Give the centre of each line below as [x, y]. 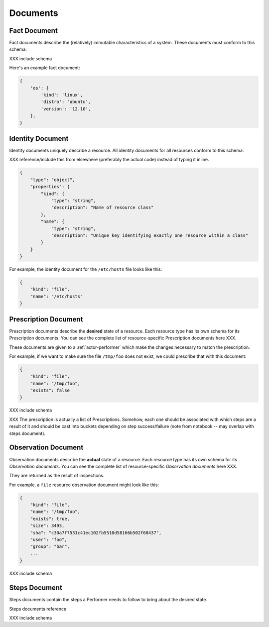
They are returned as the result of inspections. [57, 476]
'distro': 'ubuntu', [66, 102]
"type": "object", [53, 180]
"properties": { [50, 187]
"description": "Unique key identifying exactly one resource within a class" [150, 235]
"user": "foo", [49, 540]
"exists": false [50, 390]
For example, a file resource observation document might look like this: [84, 485]
